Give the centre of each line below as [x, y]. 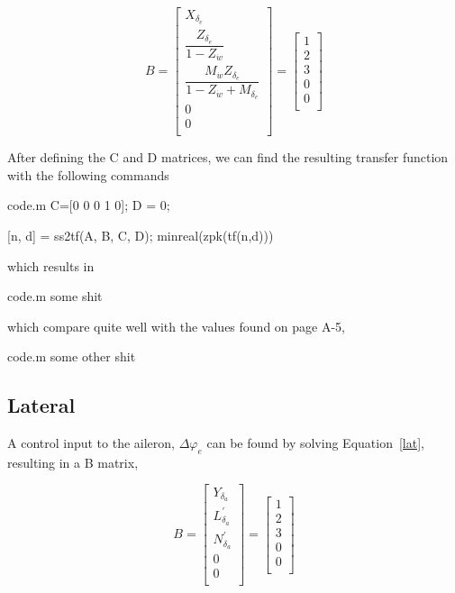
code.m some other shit [72, 356]
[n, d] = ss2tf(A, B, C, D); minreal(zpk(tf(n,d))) [141, 235]
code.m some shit [55, 296]
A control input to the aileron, [91, 443]
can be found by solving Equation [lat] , [315, 443]
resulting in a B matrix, [73, 462]
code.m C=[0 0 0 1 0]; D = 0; [89, 205]
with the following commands [88, 174]
